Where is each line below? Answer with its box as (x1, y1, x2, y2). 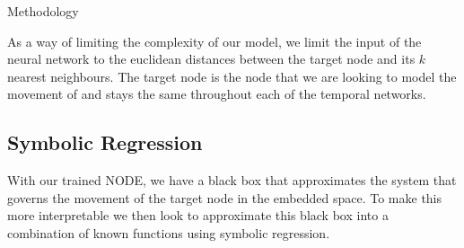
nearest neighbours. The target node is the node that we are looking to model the (7, 66, 457, 85)
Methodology (7, 2, 79, 20)
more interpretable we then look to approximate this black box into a (7, 206, 389, 225)
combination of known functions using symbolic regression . (7, 223, 330, 242)
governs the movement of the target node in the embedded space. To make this (7, 188, 442, 207)
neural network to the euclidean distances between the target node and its (7, 49, 416, 68)
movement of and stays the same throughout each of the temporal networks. (7, 84, 426, 103)
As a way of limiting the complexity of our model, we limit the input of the (7, 31, 422, 50)
